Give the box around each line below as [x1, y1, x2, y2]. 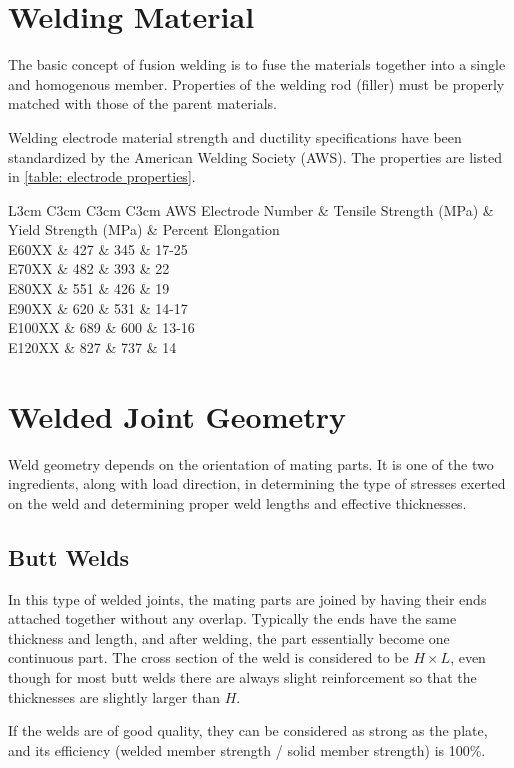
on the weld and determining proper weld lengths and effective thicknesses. [8, 492, 467, 513]
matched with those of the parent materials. [8, 93, 277, 114]
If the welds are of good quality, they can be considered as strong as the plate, [8, 720, 488, 741]
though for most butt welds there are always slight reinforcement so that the [8, 666, 477, 687]
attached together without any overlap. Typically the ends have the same [8, 608, 457, 629]
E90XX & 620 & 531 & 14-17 [8, 297, 188, 318]
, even [450, 647, 486, 668]
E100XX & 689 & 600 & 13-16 [8, 317, 195, 338]
